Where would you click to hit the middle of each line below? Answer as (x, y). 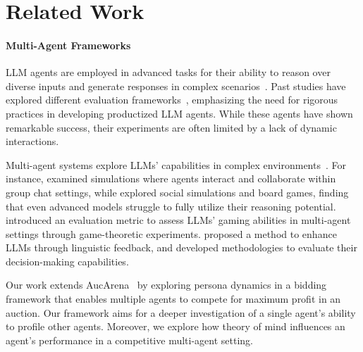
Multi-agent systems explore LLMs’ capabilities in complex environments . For (176, 164)
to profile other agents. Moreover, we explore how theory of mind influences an (176, 326)
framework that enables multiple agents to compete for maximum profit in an (173, 299)
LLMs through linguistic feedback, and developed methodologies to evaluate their (181, 247)
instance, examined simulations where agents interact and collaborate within (171, 178)
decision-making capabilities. (67, 261)
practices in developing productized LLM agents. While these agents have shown (179, 113)
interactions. (32, 141)
